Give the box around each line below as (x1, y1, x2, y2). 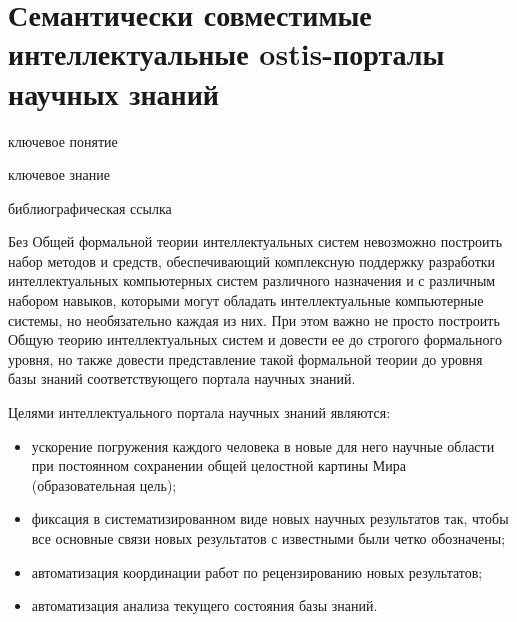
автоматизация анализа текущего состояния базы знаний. (31, 595, 378, 616)
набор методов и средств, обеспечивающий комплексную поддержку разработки (8, 250, 496, 271)
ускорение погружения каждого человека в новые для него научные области (31, 435, 495, 456)
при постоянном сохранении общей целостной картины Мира (31, 455, 407, 476)
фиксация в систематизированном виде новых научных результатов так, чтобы (31, 508, 509, 529)
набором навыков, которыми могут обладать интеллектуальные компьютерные (8, 290, 484, 311)
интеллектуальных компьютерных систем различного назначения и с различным (8, 270, 496, 291)
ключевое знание (8, 164, 110, 185)
